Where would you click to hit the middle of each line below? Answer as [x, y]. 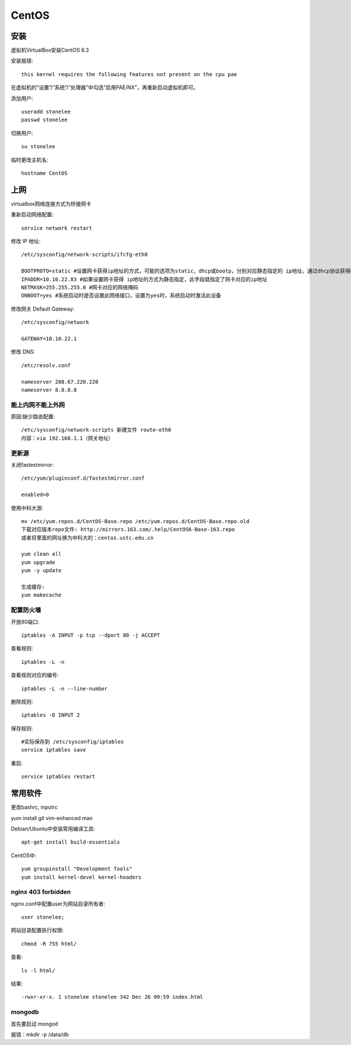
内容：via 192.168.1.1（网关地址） [68, 438]
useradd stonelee [46, 112]
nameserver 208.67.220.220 [60, 382]
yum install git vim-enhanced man [52, 818]
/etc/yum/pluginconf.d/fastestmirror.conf [83, 478]
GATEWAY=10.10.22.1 [49, 339]
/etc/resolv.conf [46, 365]
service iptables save [54, 750]
